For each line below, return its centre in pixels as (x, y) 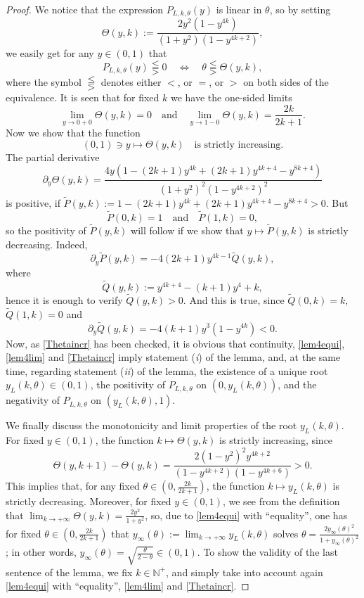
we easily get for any (50, 53)
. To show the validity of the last (267, 552)
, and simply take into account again (245, 572)
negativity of (33, 400)
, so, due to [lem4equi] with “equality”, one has (246, 515)
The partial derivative (53, 157)
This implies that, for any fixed (73, 486)
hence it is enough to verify (64, 299)
